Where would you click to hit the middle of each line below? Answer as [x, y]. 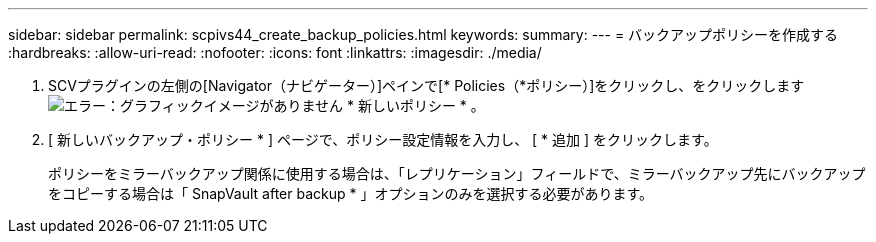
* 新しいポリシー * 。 [415, 105]
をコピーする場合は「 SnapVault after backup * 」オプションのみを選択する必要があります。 [351, 193]
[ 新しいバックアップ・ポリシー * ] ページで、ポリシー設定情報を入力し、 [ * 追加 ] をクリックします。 [383, 139]
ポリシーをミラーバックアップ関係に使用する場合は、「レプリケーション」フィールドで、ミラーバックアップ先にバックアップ [457, 173]
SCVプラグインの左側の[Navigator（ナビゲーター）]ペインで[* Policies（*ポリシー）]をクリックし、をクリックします [426, 85]
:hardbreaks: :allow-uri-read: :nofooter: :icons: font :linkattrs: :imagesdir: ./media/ [275, 52]
